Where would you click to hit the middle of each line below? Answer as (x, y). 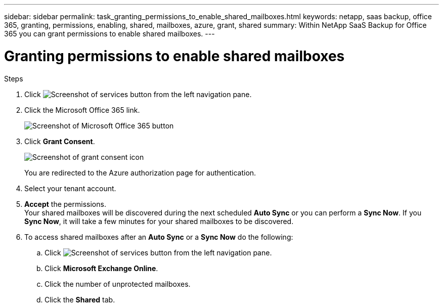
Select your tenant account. (70, 188)
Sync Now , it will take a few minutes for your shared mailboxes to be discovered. (159, 221)
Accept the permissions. (65, 204)
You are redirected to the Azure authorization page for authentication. (140, 172)
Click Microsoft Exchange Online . (101, 268)
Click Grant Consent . (60, 141)
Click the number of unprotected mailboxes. (118, 284)
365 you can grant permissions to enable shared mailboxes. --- (109, 34)
